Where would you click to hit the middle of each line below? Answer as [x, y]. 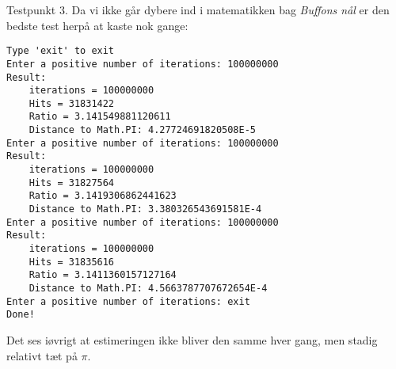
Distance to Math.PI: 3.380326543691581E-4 [145, 209]
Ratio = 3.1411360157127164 [103, 275]
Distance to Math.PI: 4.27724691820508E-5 [142, 130]
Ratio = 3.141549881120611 [100, 117]
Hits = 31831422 [72, 103]
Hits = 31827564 [72, 183]
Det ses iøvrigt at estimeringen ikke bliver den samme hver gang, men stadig [192, 339]
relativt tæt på [42, 355]
